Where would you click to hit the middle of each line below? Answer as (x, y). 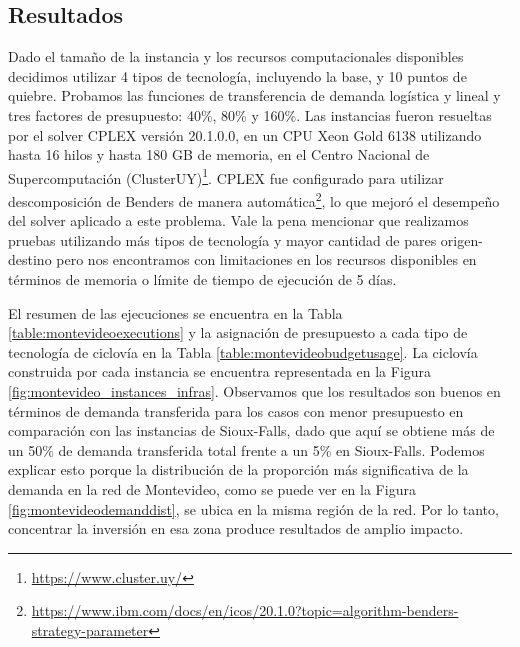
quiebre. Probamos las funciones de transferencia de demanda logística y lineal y (254, 95)
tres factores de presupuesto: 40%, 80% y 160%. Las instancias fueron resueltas (250, 114)
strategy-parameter (90, 629)
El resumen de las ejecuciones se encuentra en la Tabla (175, 312)
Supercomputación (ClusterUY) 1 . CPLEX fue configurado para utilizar (226, 176)
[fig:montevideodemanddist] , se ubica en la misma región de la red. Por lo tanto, (253, 508)
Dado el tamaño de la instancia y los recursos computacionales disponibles (236, 56)
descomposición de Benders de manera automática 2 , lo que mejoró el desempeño (254, 199)
